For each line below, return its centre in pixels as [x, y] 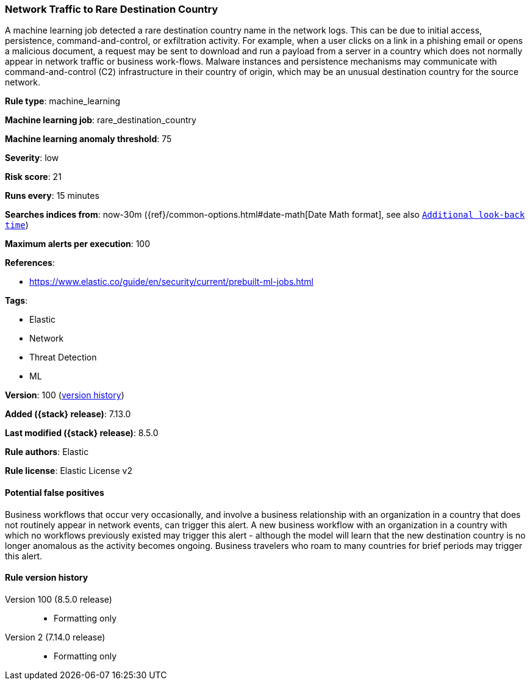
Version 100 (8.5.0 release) [59, 599]
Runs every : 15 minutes [52, 196]
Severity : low [32, 158]
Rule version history [47, 578]
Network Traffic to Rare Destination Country [112, 9]
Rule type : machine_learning [63, 101]
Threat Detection [63, 357]
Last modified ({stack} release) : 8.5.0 [82, 433]
